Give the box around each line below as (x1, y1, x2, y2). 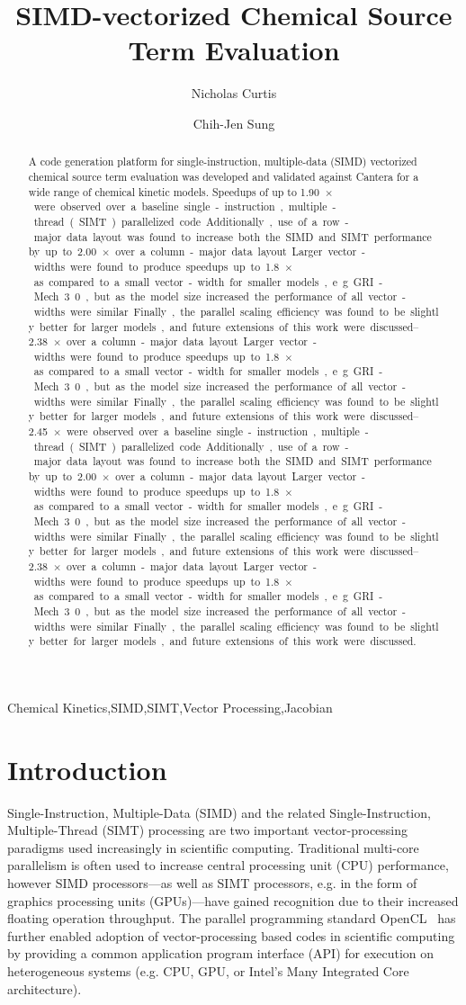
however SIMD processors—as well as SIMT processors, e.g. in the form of (7, 874, 417, 893)
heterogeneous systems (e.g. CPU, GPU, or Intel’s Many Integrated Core (7, 962, 409, 981)
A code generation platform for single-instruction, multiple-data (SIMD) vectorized (28, 154, 417, 169)
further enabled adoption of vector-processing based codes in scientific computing (7, 926, 455, 945)
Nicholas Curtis (191, 84, 277, 103)
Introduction (7, 750, 167, 787)
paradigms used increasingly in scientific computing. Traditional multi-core (7, 838, 419, 857)
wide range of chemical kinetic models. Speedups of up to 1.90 (28, 184, 319, 199)
